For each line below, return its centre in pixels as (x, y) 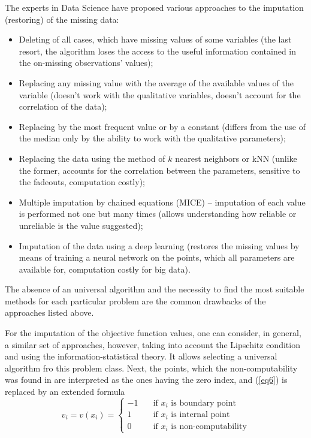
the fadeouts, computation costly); (82, 182)
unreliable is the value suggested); (81, 225)
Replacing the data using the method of (92, 158)
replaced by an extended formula (65, 392)
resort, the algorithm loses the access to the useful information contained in (158, 51)
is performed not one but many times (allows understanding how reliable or (158, 214)
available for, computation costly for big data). (105, 269)
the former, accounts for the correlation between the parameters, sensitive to (159, 170)
